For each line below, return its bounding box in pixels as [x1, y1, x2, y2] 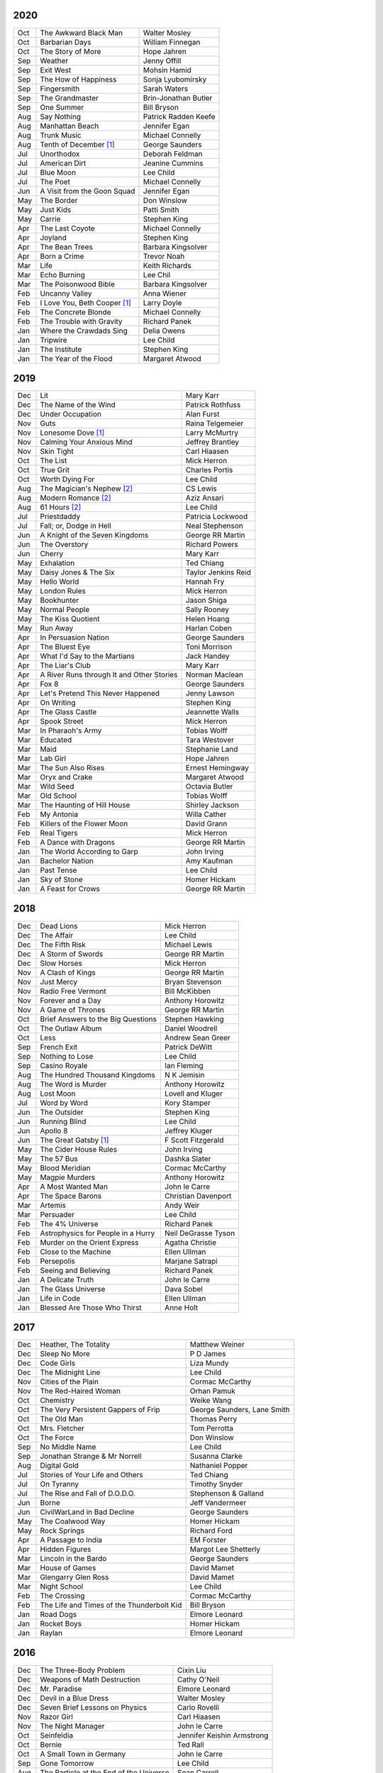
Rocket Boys [40, 1619, 82, 1629]
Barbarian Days [40, 37, 91, 47]
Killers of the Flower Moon [40, 819, 128, 829]
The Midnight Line [40, 1367, 101, 1377]
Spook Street [40, 716, 84, 726]
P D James [189, 1349, 226, 1359]
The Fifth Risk [40, 940, 87, 950]
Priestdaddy [40, 511, 81, 521]
